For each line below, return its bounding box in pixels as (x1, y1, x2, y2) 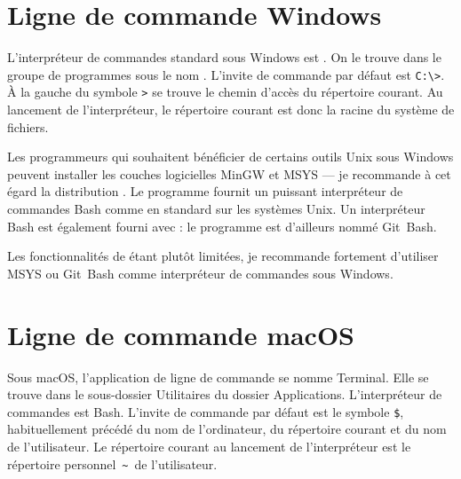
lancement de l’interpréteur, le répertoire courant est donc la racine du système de (7, 100, 455, 119)
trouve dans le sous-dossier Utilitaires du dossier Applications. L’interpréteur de (7, 385, 442, 404)
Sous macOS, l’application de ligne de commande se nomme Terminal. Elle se (7, 367, 429, 386)
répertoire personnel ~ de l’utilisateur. (7, 454, 218, 473)
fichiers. (7, 117, 49, 136)
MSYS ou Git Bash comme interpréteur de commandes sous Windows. (7, 263, 393, 282)
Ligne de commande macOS (7, 316, 354, 352)
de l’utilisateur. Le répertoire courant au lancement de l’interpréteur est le (7, 436, 411, 455)
